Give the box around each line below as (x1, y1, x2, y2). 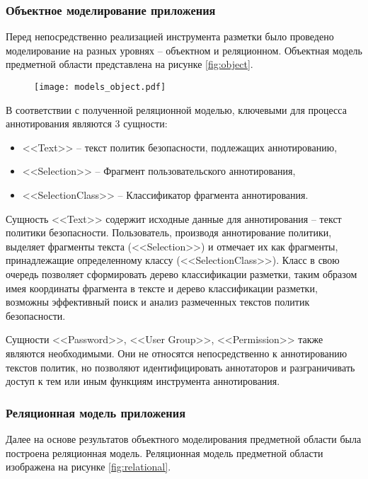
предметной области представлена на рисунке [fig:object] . (6, 57, 253, 71)
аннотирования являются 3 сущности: (6, 116, 168, 131)
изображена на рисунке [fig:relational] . (6, 459, 171, 474)
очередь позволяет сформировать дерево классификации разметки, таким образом (6, 267, 357, 281)
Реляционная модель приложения (6, 403, 186, 421)
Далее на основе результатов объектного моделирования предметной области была (6, 431, 362, 446)
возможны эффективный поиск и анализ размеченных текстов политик (6, 294, 310, 309)
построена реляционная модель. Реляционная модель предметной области (6, 445, 323, 460)
